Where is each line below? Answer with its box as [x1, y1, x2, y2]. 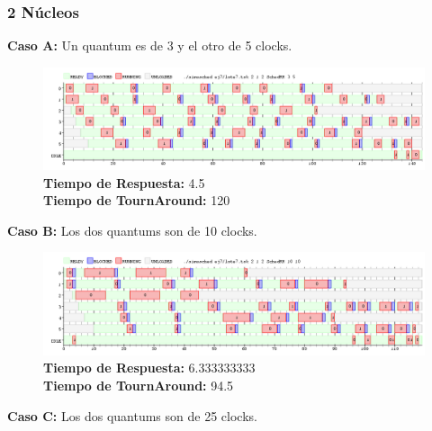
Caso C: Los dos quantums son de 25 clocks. [7, 406, 257, 425]
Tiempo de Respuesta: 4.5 [43, 173, 205, 192]
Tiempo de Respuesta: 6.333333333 [43, 358, 256, 377]
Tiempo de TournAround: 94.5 [43, 375, 234, 394]
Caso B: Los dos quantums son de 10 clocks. [7, 220, 257, 239]
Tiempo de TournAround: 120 [43, 191, 230, 210]
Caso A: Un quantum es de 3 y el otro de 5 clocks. [7, 36, 292, 55]
